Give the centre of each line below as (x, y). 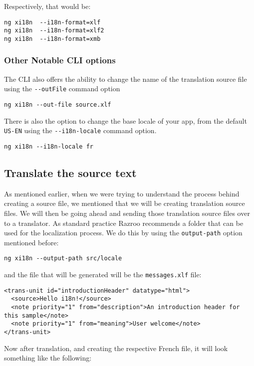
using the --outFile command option (62, 89)
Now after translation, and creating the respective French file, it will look (116, 348)
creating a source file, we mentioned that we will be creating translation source (125, 203)
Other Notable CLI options (60, 60)
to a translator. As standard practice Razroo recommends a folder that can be (124, 223)
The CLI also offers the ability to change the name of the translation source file (126, 79)
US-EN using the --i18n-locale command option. (80, 130)
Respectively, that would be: (47, 6)
